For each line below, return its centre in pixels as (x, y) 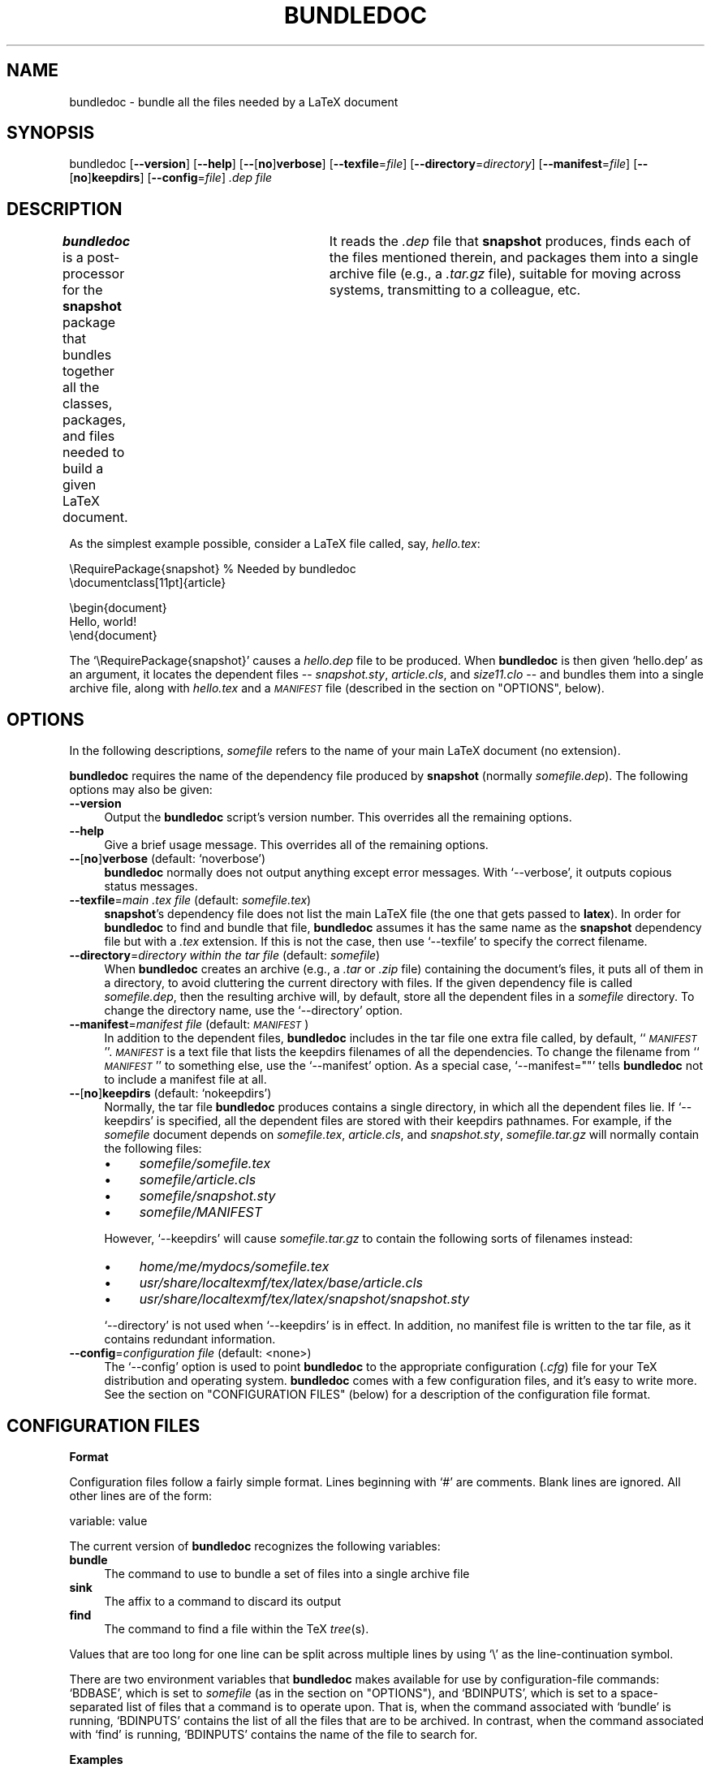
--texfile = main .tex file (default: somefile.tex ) (190, 900)
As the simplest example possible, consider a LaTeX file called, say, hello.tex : (275, 544)
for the (83, 290)
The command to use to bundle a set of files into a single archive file (287, 1573)
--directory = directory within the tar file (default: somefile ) (225, 955)
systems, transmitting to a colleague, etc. (455, 290)
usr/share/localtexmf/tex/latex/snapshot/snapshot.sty (304, 1299)
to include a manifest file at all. (185, 1080)
